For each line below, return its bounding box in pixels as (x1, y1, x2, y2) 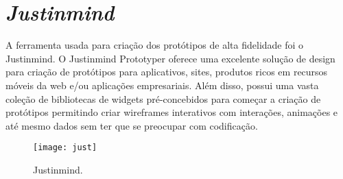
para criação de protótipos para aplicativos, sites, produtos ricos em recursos (5, 64, 328, 79)
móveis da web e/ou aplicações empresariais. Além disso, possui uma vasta (5, 77, 319, 92)
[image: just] (33, 143, 97, 153)
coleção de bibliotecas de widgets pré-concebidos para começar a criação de (5, 91, 321, 106)
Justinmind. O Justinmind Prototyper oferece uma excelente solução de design (5, 51, 335, 65)
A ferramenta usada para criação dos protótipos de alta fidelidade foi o (5, 38, 304, 52)
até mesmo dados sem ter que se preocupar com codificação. (5, 118, 258, 132)
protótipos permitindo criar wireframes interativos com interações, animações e (5, 105, 338, 119)
